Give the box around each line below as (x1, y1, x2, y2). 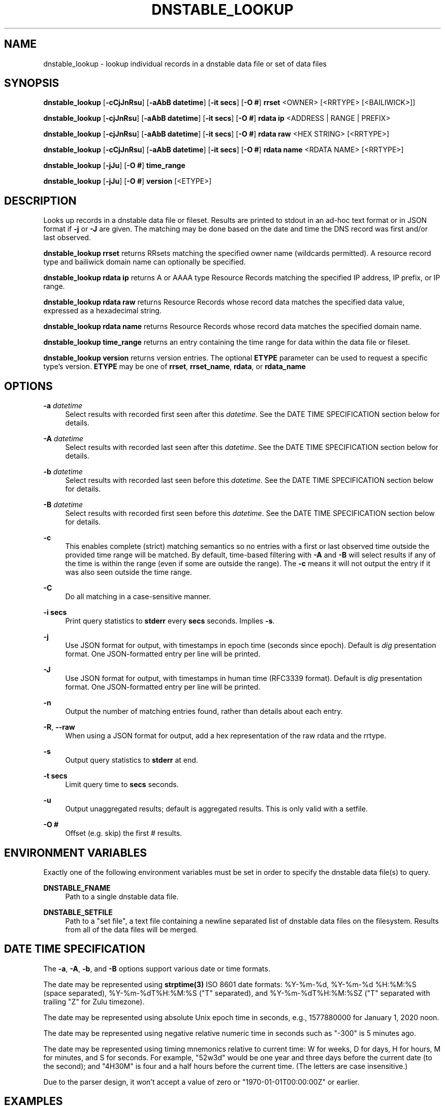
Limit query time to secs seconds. (65, 780, 179, 789)
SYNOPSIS (4, 77, 59, 90)
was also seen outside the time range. (65, 568, 192, 577)
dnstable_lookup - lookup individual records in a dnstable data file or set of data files (43, 59, 327, 68)
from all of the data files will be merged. (65, 925, 198, 934)
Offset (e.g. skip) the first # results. (65, 829, 182, 838)
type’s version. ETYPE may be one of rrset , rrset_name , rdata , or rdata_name (43, 362, 306, 371)
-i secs (43, 608, 67, 617)
